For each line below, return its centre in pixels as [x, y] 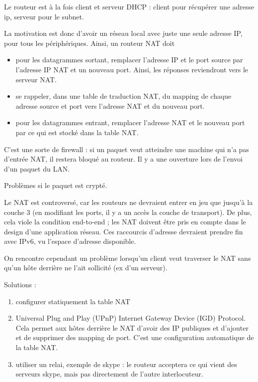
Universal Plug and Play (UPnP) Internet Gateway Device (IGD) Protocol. [131, 318]
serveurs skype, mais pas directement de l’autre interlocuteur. [109, 374]
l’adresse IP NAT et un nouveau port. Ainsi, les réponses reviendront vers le [132, 69]
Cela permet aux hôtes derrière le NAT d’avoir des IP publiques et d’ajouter [132, 327]
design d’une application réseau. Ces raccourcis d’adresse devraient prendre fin [124, 231]
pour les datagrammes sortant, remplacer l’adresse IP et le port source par [129, 60]
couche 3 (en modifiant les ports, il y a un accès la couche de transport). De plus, [128, 212]
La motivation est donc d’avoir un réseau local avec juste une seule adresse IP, [123, 33]
